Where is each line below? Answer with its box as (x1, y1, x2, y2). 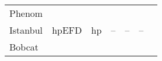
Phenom (9, 6, 43, 20)
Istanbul (9, 23, 43, 37)
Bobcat (9, 40, 39, 53)
